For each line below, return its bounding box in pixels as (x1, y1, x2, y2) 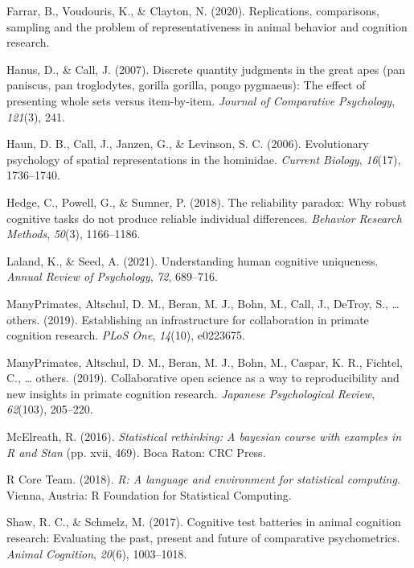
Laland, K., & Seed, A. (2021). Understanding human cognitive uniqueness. (6, 252, 379, 269)
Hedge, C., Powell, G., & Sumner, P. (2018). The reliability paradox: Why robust (6, 193, 407, 210)
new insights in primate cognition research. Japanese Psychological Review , (6, 385, 375, 401)
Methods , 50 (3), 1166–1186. (6, 225, 141, 242)
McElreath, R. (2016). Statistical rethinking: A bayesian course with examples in (6, 428, 402, 445)
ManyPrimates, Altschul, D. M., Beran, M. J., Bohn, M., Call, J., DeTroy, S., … (6, 294, 400, 311)
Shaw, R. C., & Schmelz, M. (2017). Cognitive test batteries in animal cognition (6, 513, 401, 530)
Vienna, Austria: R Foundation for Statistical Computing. (6, 486, 292, 503)
